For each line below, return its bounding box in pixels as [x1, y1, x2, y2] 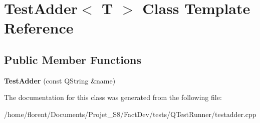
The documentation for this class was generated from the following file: [4, 92, 222, 102]
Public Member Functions [4, 51, 141, 67]
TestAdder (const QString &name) [4, 75, 116, 85]
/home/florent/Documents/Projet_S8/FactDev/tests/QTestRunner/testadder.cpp [4, 108, 256, 119]
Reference [4, 17, 74, 38]
